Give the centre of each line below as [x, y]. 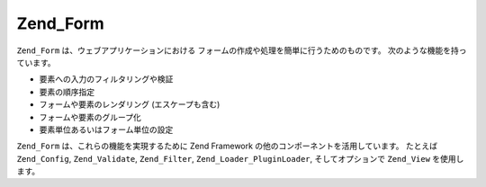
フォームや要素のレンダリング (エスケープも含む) [130, 104]
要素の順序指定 [67, 92]
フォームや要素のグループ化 [90, 117]
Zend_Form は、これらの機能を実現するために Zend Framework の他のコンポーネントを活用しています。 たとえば [227, 146]
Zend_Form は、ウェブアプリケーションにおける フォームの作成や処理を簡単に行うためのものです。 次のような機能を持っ [242, 50]
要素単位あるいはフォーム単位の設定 [106, 129]
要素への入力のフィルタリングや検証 [106, 79]
